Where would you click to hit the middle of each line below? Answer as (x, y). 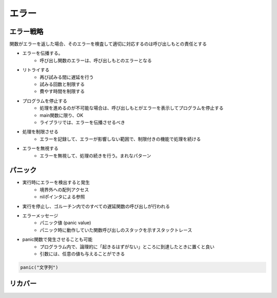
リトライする (36, 70)
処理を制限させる (40, 132)
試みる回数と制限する (62, 84)
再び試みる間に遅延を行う (67, 77)
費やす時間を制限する (62, 91)
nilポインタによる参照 (62, 197)
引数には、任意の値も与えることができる (82, 253)
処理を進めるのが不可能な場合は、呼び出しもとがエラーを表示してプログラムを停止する (132, 108)
